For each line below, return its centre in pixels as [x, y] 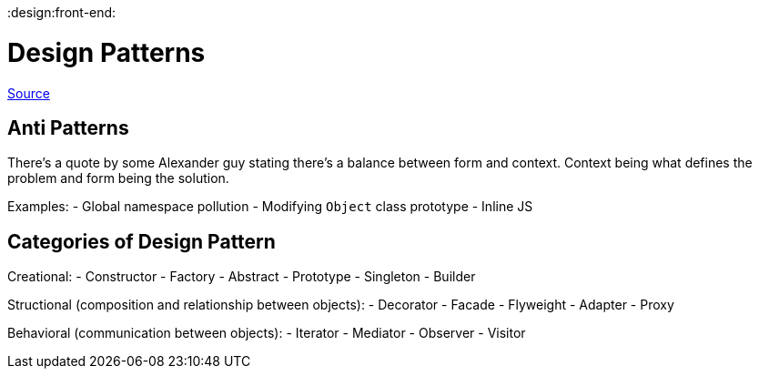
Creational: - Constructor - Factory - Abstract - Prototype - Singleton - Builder [242, 277]
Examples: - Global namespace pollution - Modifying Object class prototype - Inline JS [270, 207]
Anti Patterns [68, 127]
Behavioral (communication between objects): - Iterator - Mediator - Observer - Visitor [267, 333]
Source [29, 93]
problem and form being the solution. [118, 178]
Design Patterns [106, 52]
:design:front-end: [62, 12]
